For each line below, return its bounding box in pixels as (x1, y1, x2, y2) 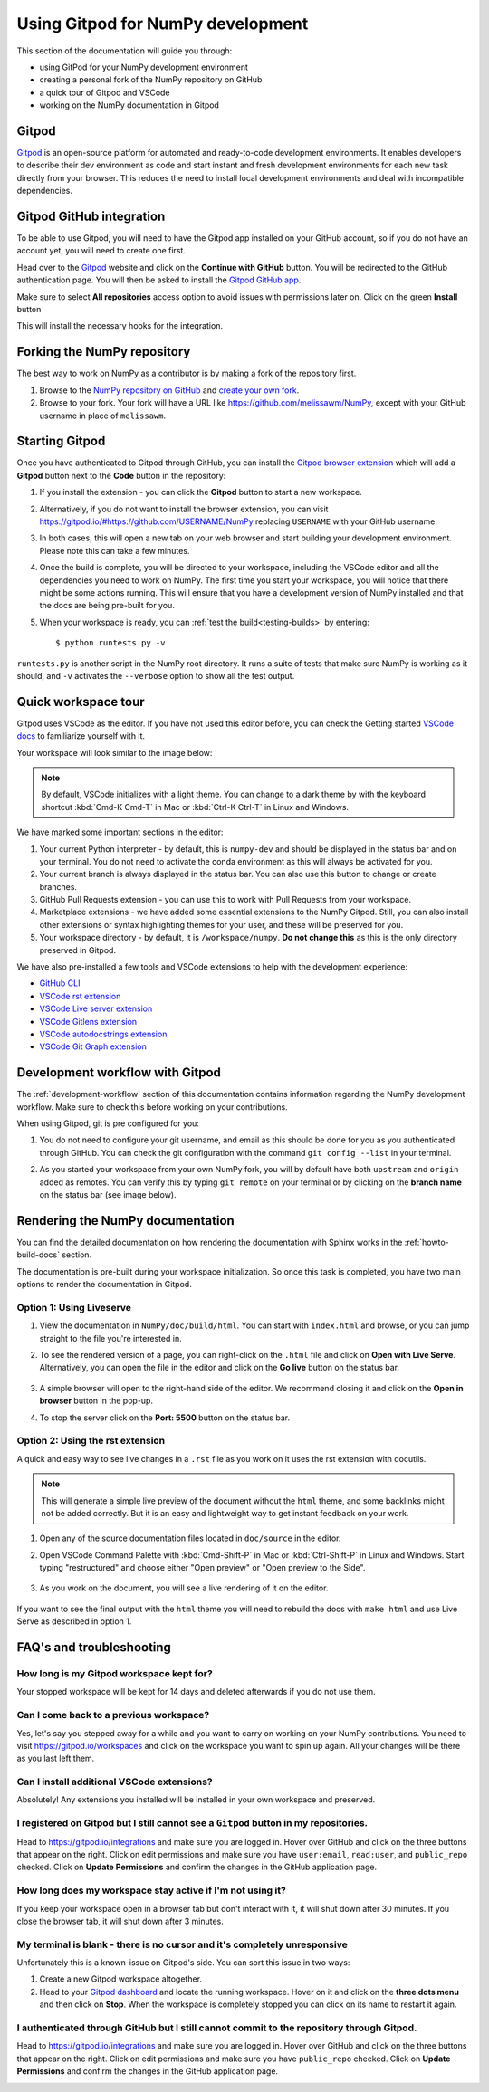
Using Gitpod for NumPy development (16, 14, 309, 33)
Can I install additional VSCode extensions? (16, 1775, 213, 1788)
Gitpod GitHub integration (16, 209, 166, 224)
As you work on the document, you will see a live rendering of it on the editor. (39, 1582, 329, 1593)
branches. (39, 881, 77, 892)
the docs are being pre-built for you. (39, 600, 176, 611)
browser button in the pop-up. (39, 1395, 154, 1407)
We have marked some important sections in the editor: (16, 826, 224, 837)
